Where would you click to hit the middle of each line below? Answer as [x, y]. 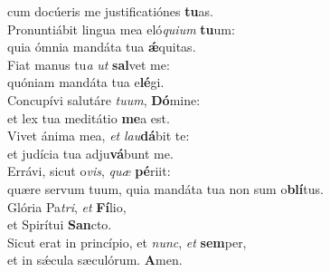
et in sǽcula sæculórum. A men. [95, 260]
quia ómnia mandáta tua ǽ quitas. [102, 47]
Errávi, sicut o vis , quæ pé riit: [89, 171]
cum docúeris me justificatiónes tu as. [110, 11]
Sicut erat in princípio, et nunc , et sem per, [127, 242]
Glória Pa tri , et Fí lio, [67, 206]
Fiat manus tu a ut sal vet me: [89, 64]
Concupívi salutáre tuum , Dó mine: [104, 99]
